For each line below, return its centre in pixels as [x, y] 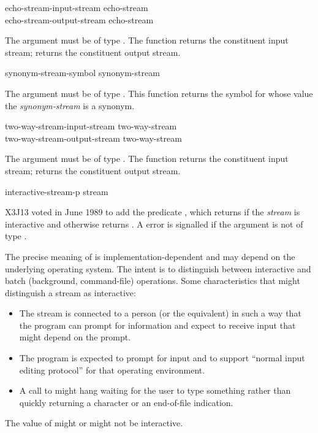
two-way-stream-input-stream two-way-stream [91, 126]
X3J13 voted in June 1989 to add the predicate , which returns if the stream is [153, 212]
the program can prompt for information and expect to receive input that [157, 325]
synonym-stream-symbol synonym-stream [82, 73]
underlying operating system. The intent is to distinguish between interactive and [158, 268]
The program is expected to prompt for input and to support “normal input [162, 358]
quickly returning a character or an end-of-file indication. [126, 402]
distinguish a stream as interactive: [70, 292]
